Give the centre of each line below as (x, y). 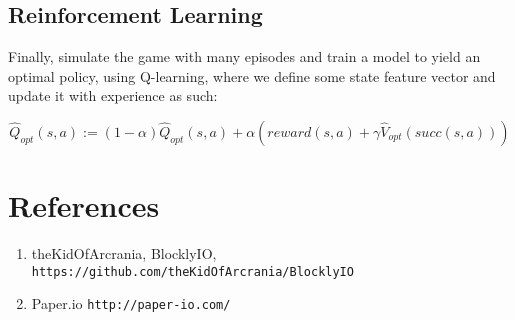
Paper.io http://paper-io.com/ (131, 303)
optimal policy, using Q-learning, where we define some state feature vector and (252, 75)
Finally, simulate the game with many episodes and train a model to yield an (244, 56)
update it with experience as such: (113, 95)
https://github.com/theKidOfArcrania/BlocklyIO (192, 271)
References (84, 205)
